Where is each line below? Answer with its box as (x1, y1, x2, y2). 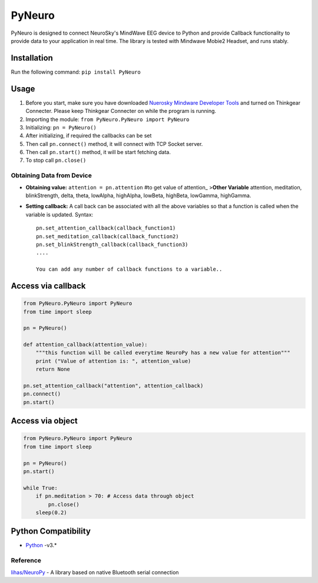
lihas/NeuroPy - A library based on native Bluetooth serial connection (11, 568, 179, 576)
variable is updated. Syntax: (25, 211, 94, 218)
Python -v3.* (25, 542, 57, 549)
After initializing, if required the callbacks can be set (25, 132, 152, 139)
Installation (11, 53, 53, 63)
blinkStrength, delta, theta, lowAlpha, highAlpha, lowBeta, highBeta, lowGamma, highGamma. (25, 192, 251, 199)
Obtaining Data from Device (11, 171, 92, 179)
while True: (23, 484, 58, 491)
